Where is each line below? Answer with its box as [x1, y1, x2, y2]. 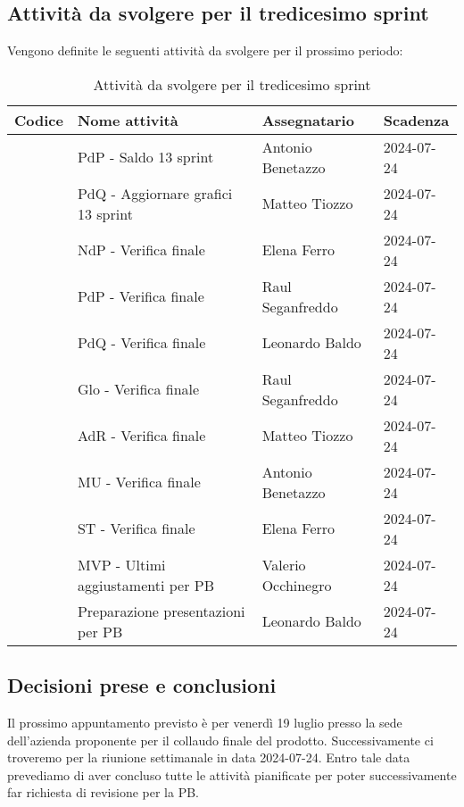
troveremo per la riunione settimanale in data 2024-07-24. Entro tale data [7, 748, 410, 767]
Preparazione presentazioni [77, 600, 245, 621]
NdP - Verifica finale [77, 239, 205, 261]
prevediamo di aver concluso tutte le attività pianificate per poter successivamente [7, 765, 457, 784]
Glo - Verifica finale [77, 379, 200, 400]
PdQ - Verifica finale [77, 332, 206, 354]
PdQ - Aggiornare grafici [77, 182, 233, 204]
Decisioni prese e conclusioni [7, 671, 277, 699]
